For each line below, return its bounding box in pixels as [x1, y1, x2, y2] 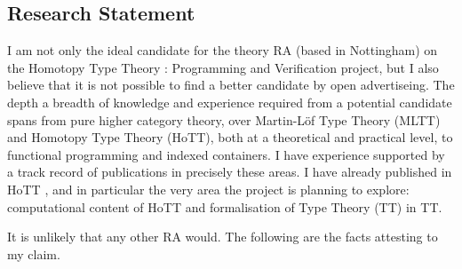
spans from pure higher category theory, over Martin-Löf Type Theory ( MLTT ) [7, 110, 441, 129]
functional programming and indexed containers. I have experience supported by [7, 145, 445, 163]
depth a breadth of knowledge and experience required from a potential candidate [7, 92, 452, 111]
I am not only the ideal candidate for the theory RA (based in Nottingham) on [7, 41, 438, 59]
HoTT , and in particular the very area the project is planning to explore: [7, 179, 410, 198]
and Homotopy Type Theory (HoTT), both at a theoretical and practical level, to [7, 128, 453, 146]
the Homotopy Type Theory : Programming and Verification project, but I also [7, 58, 439, 76]
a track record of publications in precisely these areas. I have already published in [7, 162, 452, 181]
